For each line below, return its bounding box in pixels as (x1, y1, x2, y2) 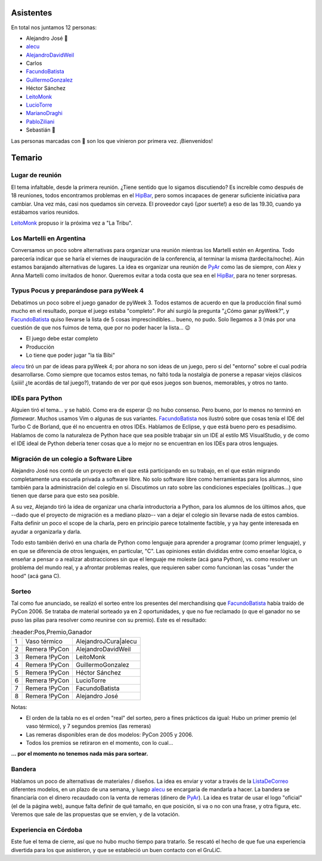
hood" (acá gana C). (11, 572, 61, 579)
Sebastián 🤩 (26, 126, 56, 133)
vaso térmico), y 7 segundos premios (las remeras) (26, 723, 151, 730)
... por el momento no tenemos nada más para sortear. (11, 750, 148, 757)
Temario (11, 153, 43, 163)
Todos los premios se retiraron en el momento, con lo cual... (26, 739, 174, 747)
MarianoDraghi (26, 110, 63, 117)
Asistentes (11, 8, 52, 18)
